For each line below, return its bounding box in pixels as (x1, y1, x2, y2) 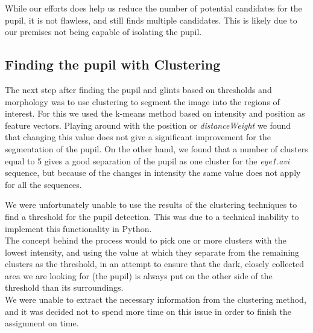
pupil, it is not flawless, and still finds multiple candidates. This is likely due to (5, 13, 297, 26)
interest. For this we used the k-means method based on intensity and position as (5, 107, 305, 120)
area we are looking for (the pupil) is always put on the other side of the (5, 269, 273, 282)
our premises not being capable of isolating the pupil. (5, 25, 202, 38)
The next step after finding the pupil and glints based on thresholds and (5, 83, 272, 95)
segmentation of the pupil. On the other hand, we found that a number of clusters (5, 142, 308, 155)
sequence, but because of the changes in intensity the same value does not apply (5, 166, 301, 179)
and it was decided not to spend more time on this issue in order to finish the (5, 305, 292, 317)
